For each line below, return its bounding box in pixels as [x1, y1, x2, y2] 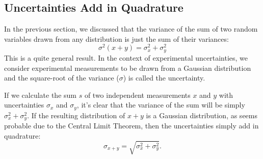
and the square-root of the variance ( [4, 72, 119, 83]
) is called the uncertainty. [123, 72, 205, 83]
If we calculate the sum [4, 89, 76, 100]
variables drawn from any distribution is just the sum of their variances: [4, 33, 229, 44]
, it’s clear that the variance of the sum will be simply [76, 99, 245, 110]
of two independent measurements [84, 89, 191, 100]
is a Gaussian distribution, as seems [146, 110, 257, 120]
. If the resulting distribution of [27, 110, 125, 120]
